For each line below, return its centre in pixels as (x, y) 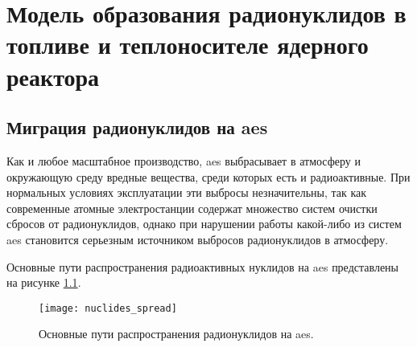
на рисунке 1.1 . (44, 282)
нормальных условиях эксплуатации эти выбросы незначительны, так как (187, 192)
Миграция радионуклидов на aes (137, 127)
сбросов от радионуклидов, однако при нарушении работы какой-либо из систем (204, 224)
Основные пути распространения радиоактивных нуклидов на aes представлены (203, 266)
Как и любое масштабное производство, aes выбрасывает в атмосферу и (184, 160)
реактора (53, 76)
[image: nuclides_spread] (108, 308)
